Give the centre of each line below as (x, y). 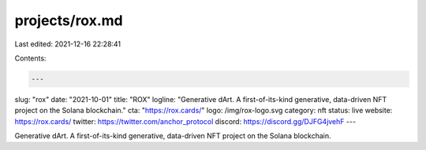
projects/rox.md (69, 20)
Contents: (30, 58)
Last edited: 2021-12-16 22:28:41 (68, 44)
